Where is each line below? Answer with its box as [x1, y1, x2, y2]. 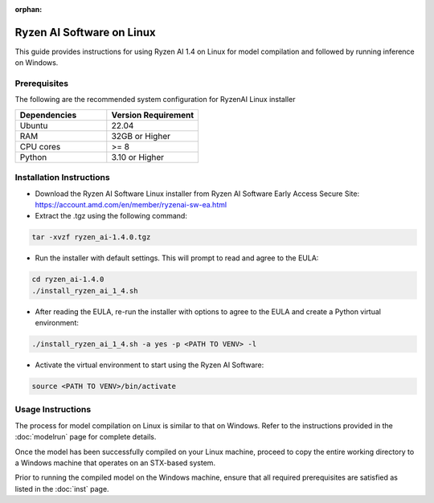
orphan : [14, 5, 43, 14]
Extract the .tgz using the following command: [35, 211, 188, 221]
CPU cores [19, 141, 61, 152]
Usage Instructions [14, 404, 92, 415]
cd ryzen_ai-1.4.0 [31, 275, 104, 284]
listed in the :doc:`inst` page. [14, 484, 109, 493]
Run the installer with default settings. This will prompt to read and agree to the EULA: [35, 253, 319, 263]
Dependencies [19, 109, 77, 121]
